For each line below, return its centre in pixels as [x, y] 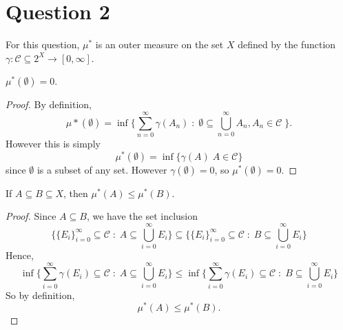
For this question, [43, 44]
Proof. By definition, [49, 104]
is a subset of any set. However [102, 169]
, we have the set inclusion [142, 216]
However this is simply [53, 144]
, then [76, 193]
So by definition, [40, 295]
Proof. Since [31, 216]
